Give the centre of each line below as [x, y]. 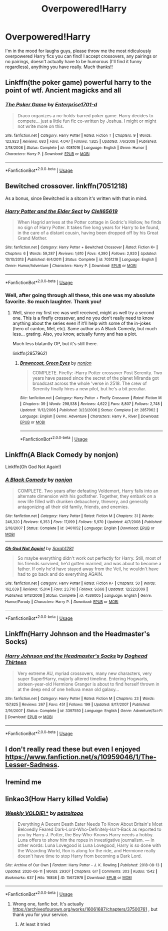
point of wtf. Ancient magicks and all [63, 90]
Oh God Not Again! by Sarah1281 [39, 548]
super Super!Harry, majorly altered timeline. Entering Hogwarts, [83, 678]
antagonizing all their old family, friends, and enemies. [73, 507]
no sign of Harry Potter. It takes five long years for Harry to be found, [88, 227]
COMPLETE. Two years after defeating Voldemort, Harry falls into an [88, 491]
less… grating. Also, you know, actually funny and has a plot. [75, 334]
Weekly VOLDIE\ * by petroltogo [44, 813]
